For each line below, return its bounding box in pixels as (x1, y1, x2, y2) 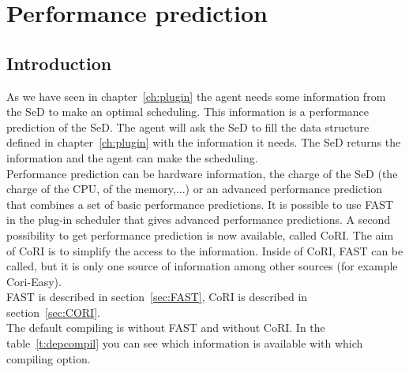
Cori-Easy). (6, 273, 62, 289)
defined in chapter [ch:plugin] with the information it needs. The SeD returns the (6, 134, 401, 151)
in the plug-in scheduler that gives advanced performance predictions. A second (6, 211, 391, 228)
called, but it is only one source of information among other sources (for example (6, 258, 398, 274)
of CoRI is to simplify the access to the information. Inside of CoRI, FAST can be (6, 242, 403, 259)
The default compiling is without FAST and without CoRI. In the (6, 319, 325, 336)
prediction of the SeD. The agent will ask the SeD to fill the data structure (6, 118, 370, 135)
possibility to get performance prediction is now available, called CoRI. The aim (6, 226, 394, 243)
